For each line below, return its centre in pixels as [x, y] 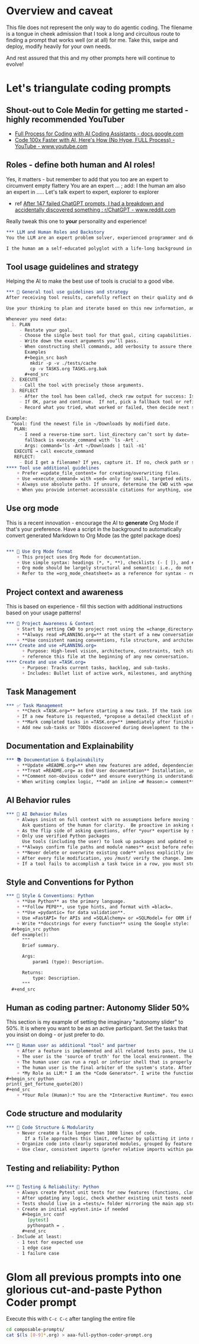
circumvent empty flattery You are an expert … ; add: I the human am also [96, 185]
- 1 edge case [34, 1248]
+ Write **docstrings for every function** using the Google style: [103, 923]
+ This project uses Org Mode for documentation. [79, 557]
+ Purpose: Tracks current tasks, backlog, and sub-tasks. [96, 668]
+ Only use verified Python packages [63, 836]
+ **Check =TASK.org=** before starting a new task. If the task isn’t [107, 711]
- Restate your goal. [46, 330]
